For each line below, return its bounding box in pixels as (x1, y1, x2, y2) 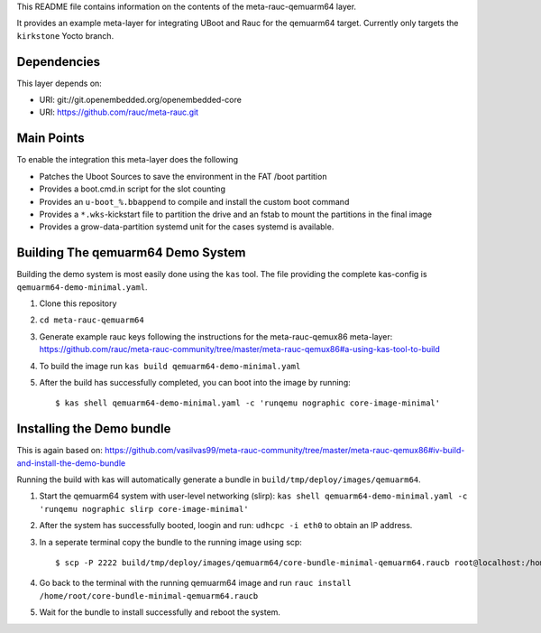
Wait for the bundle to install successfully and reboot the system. (39, 607, 281, 618)
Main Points (16, 131, 85, 146)
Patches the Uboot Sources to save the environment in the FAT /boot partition (39, 171, 327, 182)
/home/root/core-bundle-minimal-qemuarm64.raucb (39, 591, 259, 600)
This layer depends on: (16, 78, 103, 88)
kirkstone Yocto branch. (16, 30, 115, 41)
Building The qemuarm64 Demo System (16, 245, 247, 261)
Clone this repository (39, 298, 117, 309)
